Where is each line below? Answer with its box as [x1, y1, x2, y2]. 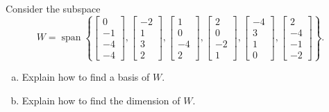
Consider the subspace [6, 1, 101, 15]
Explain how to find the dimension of [22, 93, 180, 107]
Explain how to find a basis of [22, 70, 150, 84]
